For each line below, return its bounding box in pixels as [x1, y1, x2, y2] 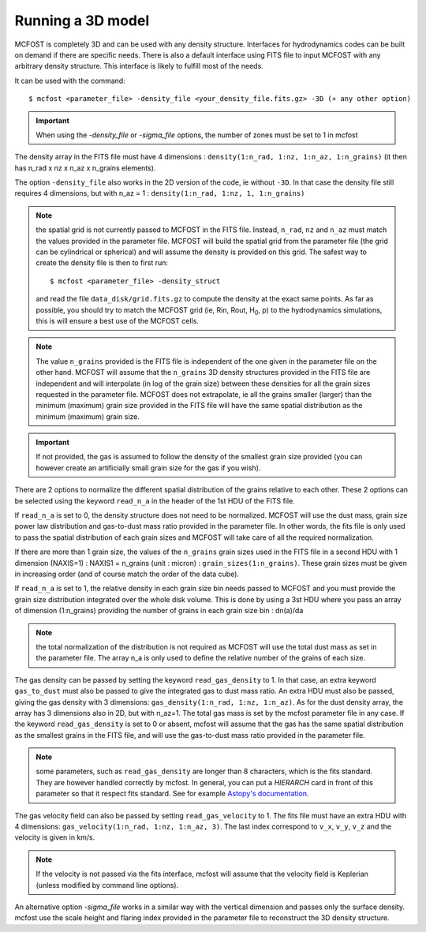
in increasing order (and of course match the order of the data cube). [14, 569, 240, 578]
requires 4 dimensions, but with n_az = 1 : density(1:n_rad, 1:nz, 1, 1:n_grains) [14, 189, 305, 198]
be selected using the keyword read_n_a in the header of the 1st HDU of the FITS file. [14, 496, 295, 505]
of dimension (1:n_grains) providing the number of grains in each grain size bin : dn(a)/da [14, 606, 304, 616]
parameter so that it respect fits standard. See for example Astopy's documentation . [35, 789, 309, 799]
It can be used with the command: [14, 76, 125, 85]
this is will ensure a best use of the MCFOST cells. [35, 316, 199, 325]
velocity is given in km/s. [14, 833, 95, 842]
